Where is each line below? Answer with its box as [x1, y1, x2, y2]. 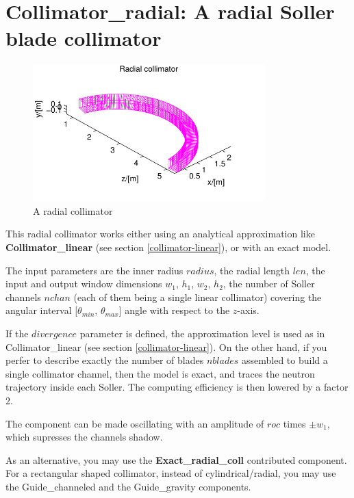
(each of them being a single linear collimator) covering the [73, 289, 322, 304]
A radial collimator [33, 203, 113, 218]
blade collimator [5, 24, 162, 52]
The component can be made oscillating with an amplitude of [5, 416, 264, 430]
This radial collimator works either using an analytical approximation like [5, 226, 315, 241]
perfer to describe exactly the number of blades [5, 353, 204, 367]
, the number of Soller [223, 276, 315, 291]
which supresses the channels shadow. [5, 430, 163, 444]
